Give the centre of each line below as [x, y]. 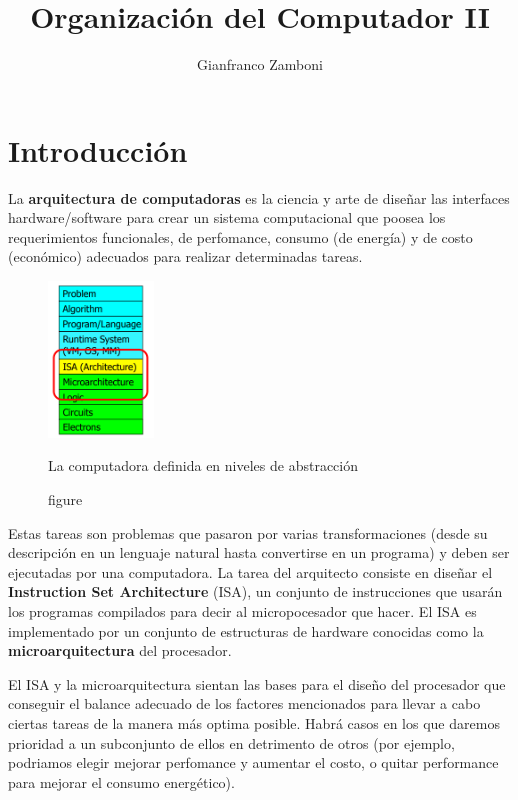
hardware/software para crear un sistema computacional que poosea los [227, 217]
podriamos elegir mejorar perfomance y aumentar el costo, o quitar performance [253, 762]
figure [65, 498]
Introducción [98, 149]
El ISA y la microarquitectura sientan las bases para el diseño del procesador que [257, 683]
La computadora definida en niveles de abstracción [203, 465]
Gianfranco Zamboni [260, 64]
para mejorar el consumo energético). [121, 781]
